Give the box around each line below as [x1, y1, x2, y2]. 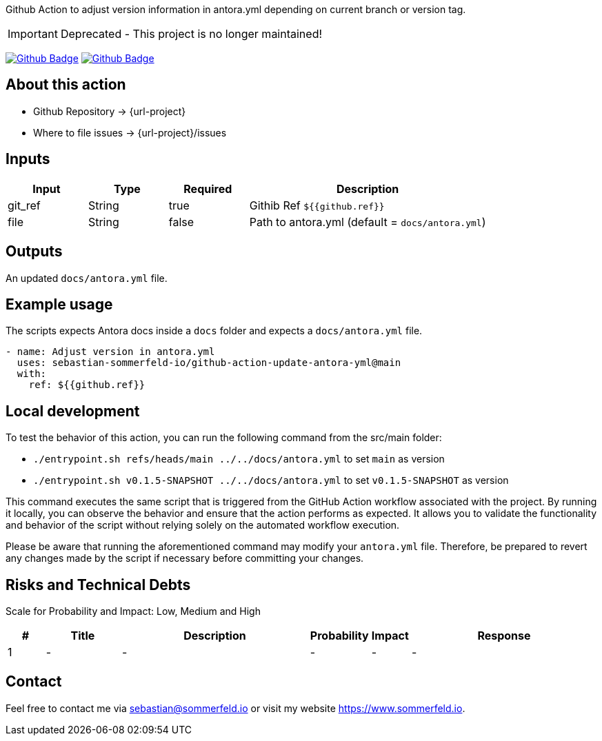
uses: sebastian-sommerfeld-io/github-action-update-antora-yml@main [17, 357, 401, 369]
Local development [6, 402, 140, 420]
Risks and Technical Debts [6, 576, 191, 593]
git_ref [8, 198, 41, 212]
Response [477, 629, 531, 643]
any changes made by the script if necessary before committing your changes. [6, 552, 364, 565]
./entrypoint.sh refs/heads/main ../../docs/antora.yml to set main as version [33, 453, 445, 465]
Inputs [6, 150, 50, 168]
